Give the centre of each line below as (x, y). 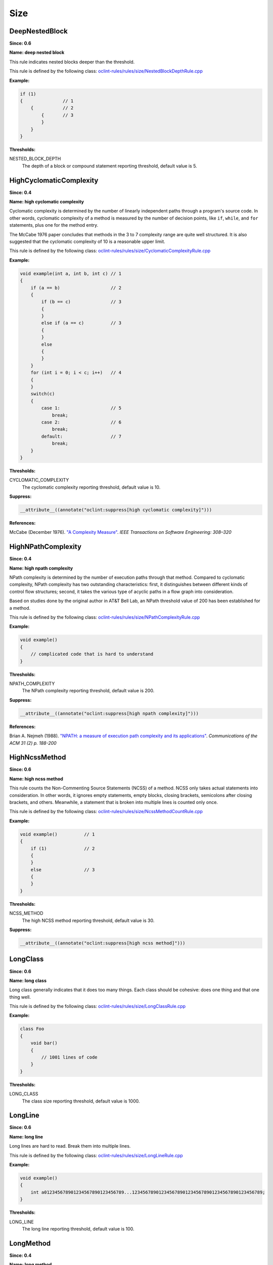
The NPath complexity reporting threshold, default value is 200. (88, 691)
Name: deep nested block (37, 53)
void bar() (44, 1043)
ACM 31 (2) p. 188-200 (33, 743)
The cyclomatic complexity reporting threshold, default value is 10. (91, 487)
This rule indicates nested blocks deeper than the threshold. (72, 62)
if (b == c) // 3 (81, 302)
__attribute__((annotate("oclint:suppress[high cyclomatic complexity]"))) (116, 510)
